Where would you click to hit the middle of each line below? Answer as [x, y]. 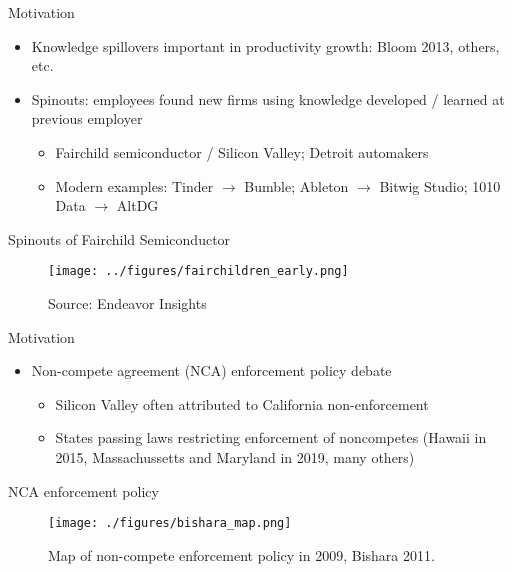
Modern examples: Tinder [134, 185]
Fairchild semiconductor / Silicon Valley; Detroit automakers [242, 151]
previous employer [87, 118]
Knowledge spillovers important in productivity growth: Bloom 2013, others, [265, 45]
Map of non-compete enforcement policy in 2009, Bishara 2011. [241, 554]
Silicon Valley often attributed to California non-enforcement [242, 403]
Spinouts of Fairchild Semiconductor [119, 238]
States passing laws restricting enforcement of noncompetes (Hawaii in [271, 437]
